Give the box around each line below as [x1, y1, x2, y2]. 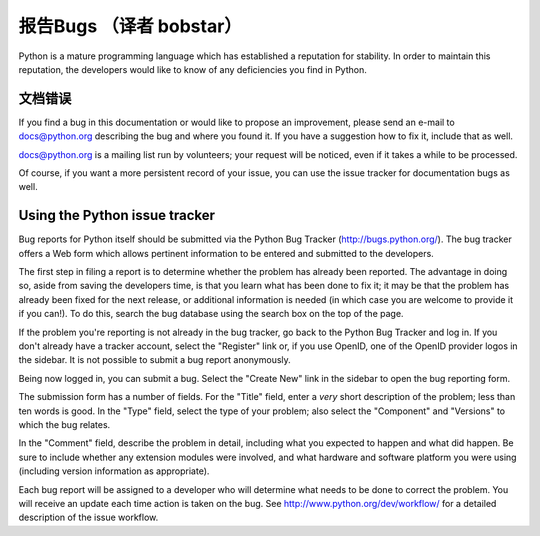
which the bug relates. [18, 419, 111, 430]
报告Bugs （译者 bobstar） [18, 15, 242, 37]
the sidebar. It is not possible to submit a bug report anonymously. [18, 354, 292, 366]
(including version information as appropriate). [18, 465, 210, 477]
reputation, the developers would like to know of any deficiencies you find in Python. [18, 63, 367, 75]
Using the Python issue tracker [18, 207, 215, 224]
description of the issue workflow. [18, 511, 159, 524]
